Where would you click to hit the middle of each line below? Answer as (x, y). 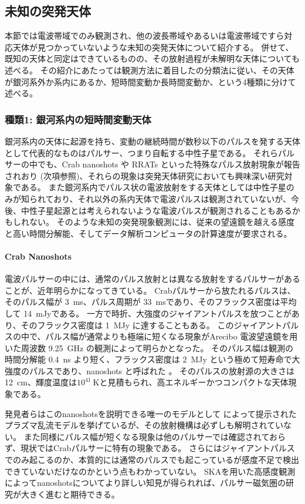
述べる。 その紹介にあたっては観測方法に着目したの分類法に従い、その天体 (150, 70)
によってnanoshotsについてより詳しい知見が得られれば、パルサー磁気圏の (145, 483)
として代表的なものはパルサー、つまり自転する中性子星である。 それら (141, 152)
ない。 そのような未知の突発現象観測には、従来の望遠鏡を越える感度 (162, 222)
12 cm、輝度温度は (41, 382)
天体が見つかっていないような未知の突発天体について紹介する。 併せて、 (153, 47)
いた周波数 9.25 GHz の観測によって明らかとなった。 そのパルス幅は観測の (149, 347)
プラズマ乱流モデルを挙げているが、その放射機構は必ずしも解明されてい (144, 425)
